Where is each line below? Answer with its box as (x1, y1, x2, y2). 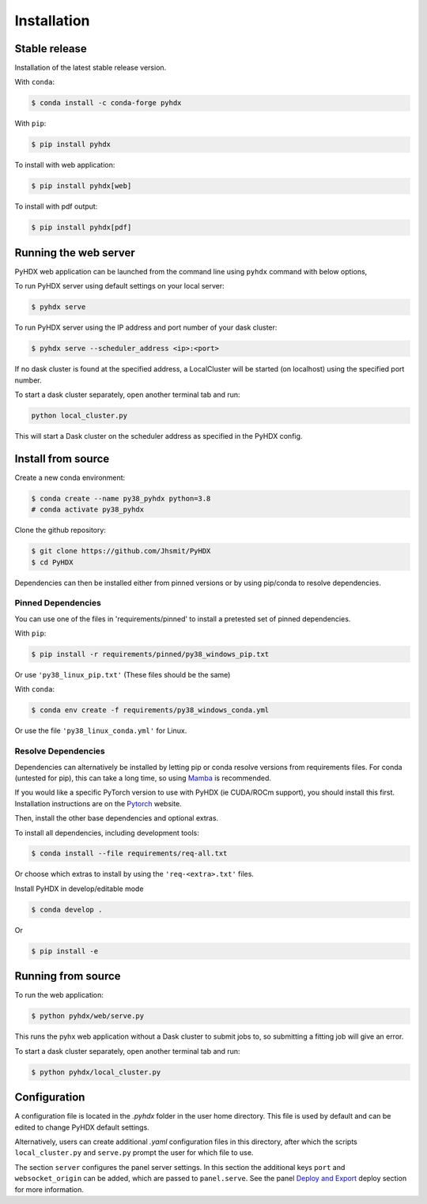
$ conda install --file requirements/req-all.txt (31, 849, 228, 858)
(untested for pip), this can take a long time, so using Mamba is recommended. (14, 773, 272, 783)
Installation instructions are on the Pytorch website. (14, 798, 182, 808)
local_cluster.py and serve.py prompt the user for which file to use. (14, 1148, 254, 1157)
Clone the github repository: (14, 526, 107, 535)
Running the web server (14, 246, 136, 259)
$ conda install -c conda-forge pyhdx (31, 99, 182, 108)
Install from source (14, 451, 110, 466)
